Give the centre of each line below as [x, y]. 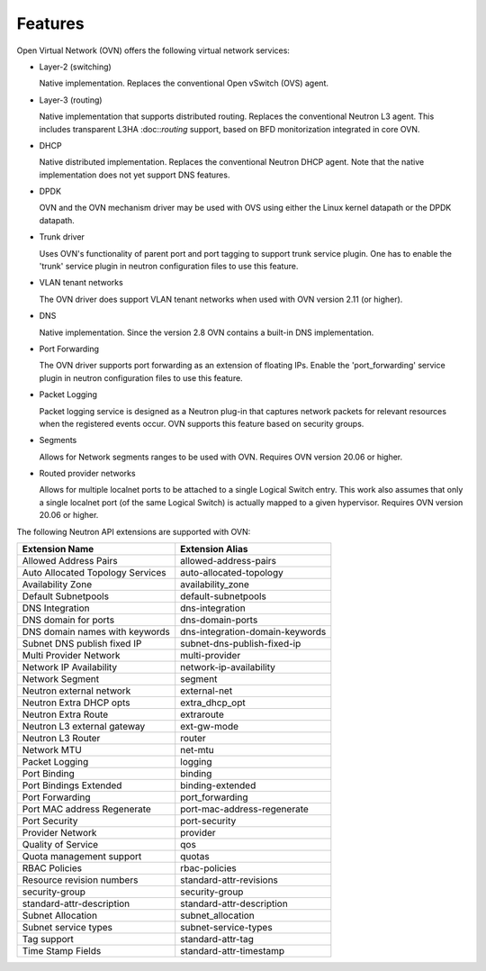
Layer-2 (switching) [75, 67]
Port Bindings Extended [72, 785]
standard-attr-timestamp [233, 951]
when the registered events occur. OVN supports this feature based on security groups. [202, 423]
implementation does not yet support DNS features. [135, 175]
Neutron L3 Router [61, 739]
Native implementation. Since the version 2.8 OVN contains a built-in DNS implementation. [207, 332]
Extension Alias [214, 549]
